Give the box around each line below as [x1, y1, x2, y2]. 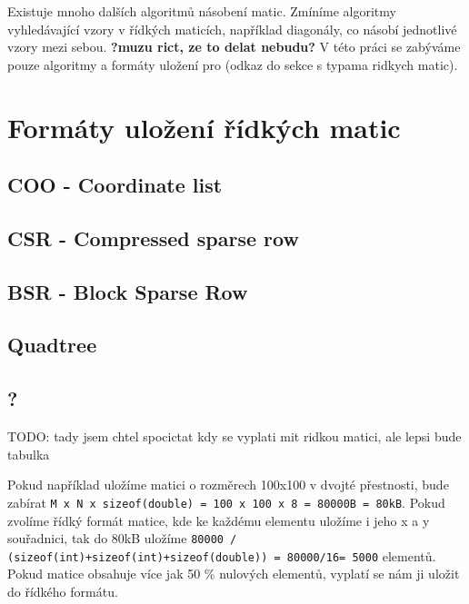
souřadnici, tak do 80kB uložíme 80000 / [7, 529, 237, 548]
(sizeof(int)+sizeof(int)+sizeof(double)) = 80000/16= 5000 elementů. [7, 546, 436, 565]
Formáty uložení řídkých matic [7, 108, 401, 145]
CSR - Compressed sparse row [7, 223, 299, 252]
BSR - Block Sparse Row [7, 277, 248, 305]
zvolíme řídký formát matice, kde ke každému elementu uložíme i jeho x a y [7, 510, 430, 530]
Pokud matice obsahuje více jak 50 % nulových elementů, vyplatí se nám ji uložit [7, 564, 460, 583]
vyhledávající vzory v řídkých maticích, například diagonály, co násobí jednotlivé [7, 19, 457, 38]
